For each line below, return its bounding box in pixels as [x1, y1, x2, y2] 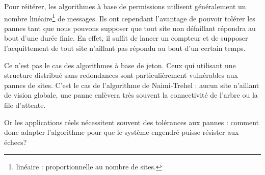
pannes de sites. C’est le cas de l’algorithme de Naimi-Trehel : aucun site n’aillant [4, 79, 259, 90]
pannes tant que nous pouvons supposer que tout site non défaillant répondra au [4, 22, 256, 33]
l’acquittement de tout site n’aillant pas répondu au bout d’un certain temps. [4, 43, 246, 53]
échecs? [4, 136, 27, 147]
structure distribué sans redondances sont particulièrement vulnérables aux [4, 70, 238, 80]
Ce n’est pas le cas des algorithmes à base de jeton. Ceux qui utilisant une [4, 60, 236, 70]
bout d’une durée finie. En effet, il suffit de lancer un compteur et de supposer [4, 33, 248, 43]
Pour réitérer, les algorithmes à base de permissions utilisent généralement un [4, 1, 246, 11]
